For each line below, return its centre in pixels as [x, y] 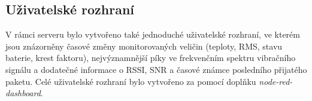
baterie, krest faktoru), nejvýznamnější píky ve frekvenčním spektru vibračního [151, 58]
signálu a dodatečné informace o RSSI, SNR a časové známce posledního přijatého [156, 69]
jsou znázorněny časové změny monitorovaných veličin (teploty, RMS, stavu [144, 46]
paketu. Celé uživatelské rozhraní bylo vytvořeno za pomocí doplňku [131, 81]
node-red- [276, 81]
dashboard [23, 93]
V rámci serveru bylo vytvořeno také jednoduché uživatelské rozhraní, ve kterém [153, 34]
